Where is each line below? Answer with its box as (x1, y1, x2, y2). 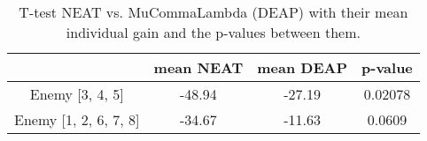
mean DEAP (257, 57, 348, 78)
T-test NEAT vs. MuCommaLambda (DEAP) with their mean (19, 2, 408, 22)
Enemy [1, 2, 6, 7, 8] (14, 109, 140, 130)
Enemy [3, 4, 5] (29, 84, 124, 104)
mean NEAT (153, 57, 244, 78)
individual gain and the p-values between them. (66, 22, 361, 42)
